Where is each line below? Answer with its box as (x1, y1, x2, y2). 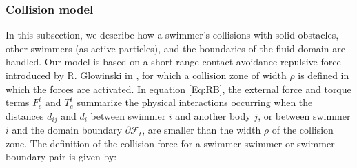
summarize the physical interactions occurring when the (76, 95, 313, 109)
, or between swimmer (258, 108, 351, 123)
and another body (175, 108, 251, 123)
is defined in (298, 68, 349, 82)
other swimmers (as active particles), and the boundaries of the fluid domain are (6, 41, 345, 55)
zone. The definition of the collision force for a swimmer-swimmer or (6, 136, 294, 150)
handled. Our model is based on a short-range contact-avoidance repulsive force (6, 54, 341, 69)
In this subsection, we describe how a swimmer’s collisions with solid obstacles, (6, 28, 339, 42)
